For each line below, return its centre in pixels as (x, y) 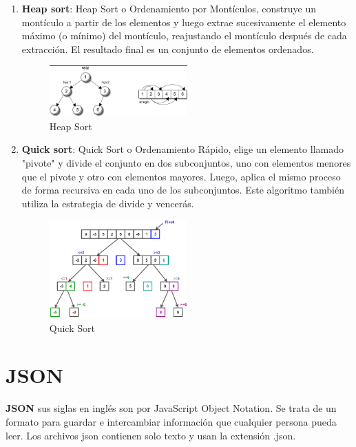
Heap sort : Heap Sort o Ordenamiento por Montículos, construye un (169, 8)
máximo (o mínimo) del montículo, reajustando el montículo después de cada (184, 35)
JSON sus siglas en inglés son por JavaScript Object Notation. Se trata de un (171, 408)
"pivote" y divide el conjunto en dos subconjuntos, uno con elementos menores (186, 162)
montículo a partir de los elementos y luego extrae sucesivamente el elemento (184, 22)
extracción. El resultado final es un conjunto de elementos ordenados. (168, 49)
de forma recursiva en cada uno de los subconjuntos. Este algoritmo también (183, 190)
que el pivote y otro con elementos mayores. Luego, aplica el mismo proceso (181, 176)
